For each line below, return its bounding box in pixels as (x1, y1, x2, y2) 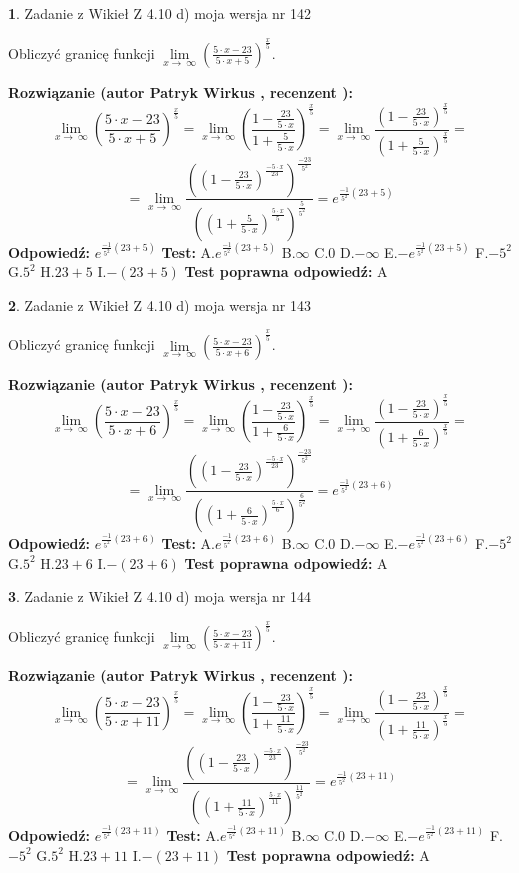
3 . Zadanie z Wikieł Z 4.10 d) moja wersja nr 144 (8, 586, 312, 607)
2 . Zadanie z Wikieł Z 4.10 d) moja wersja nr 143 (8, 294, 312, 315)
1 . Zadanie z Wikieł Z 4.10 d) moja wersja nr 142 (8, 3, 312, 23)
